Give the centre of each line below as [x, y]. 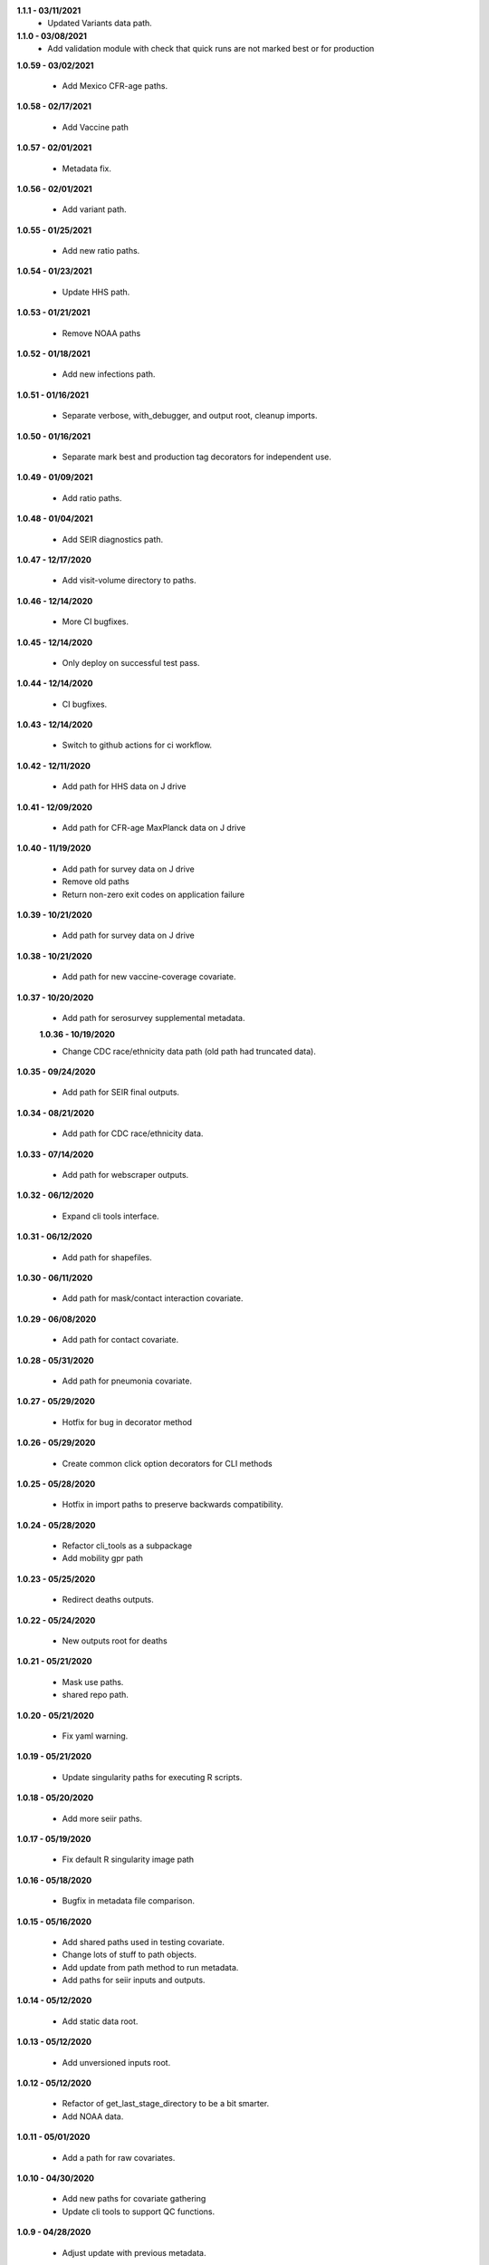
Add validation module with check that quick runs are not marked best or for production [211, 49]
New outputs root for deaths [115, 1641]
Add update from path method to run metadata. [150, 1967]
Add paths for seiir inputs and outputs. [134, 1981]
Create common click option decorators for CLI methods [167, 1463]
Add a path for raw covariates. [119, 2157]
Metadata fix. [87, 169]
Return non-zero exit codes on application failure [153, 894]
